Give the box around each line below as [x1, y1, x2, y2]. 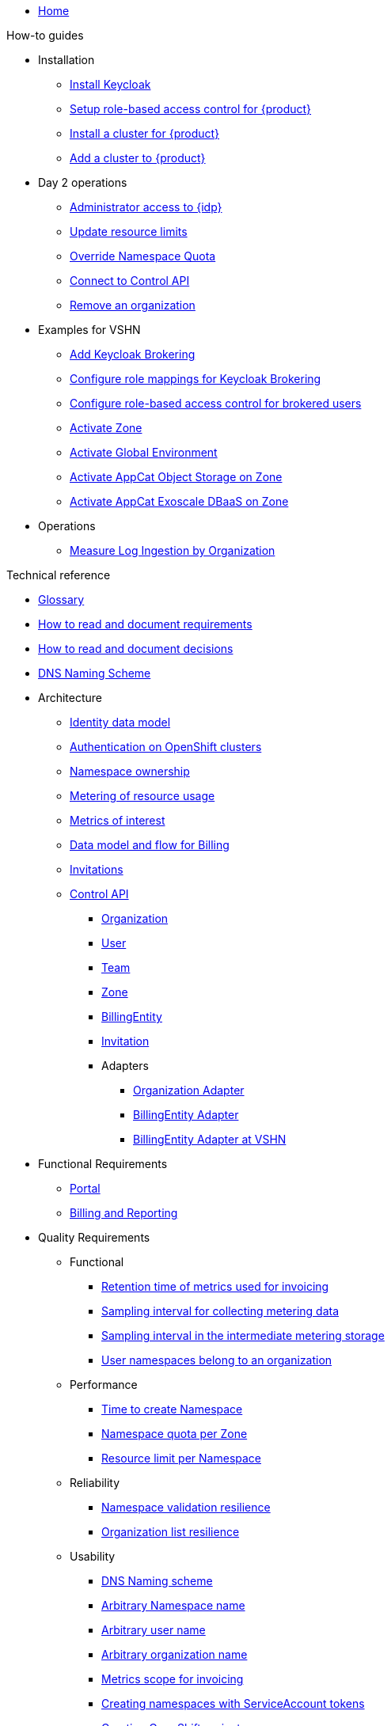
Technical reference [6, 568, 111, 582]
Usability [70, 1550, 116, 1563]
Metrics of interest [70, 814, 165, 827]
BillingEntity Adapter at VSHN [133, 1132, 287, 1146]
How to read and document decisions [38, 642, 233, 655]
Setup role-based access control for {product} [70, 102, 312, 116]
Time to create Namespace [101, 1402, 243, 1416]
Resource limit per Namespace [101, 1451, 262, 1465]
